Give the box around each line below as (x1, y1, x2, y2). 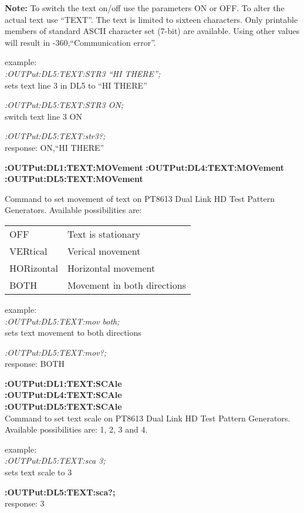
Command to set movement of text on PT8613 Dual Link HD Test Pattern (5, 192, 275, 204)
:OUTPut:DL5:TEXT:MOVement (5, 173, 143, 185)
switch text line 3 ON (5, 110, 82, 122)
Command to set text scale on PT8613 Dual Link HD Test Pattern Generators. (5, 411, 291, 424)
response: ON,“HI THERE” (5, 141, 104, 153)
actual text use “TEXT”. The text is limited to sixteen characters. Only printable (5, 13, 298, 25)
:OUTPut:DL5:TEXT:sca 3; (5, 454, 106, 467)
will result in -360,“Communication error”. (5, 36, 156, 48)
